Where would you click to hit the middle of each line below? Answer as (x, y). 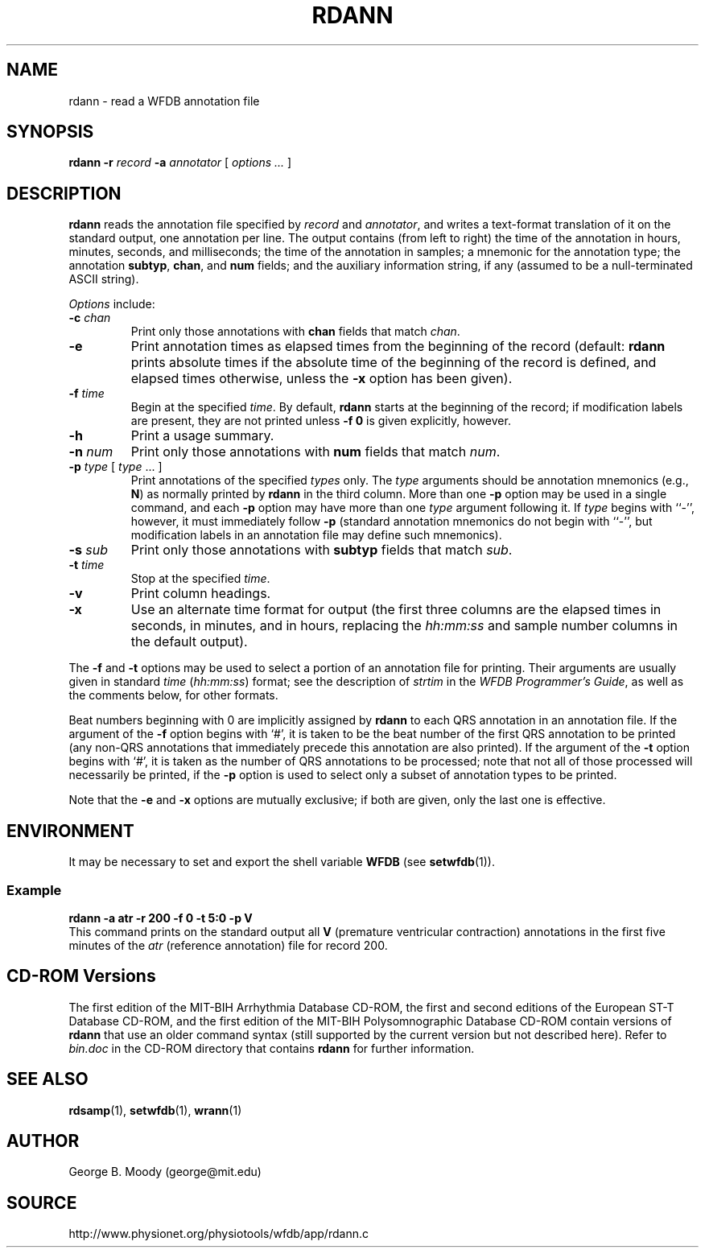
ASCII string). (104, 279)
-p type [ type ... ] (115, 467)
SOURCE (42, 1202)
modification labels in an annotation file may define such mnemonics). (316, 535)
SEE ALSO (47, 1079)
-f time (87, 394)
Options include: (112, 304)
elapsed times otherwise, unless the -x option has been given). (322, 379)
